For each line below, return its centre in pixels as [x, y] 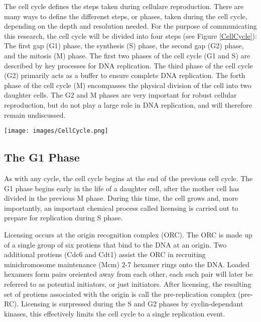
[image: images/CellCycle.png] [56, 131]
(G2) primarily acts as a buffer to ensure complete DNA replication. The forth [125, 75]
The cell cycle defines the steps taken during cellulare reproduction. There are [124, 6]
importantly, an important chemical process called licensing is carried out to [121, 208]
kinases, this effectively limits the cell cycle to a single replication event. [115, 313]
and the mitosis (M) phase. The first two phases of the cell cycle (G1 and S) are [127, 55]
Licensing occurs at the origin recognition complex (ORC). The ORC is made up [128, 234]
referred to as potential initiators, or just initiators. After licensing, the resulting [128, 284]
